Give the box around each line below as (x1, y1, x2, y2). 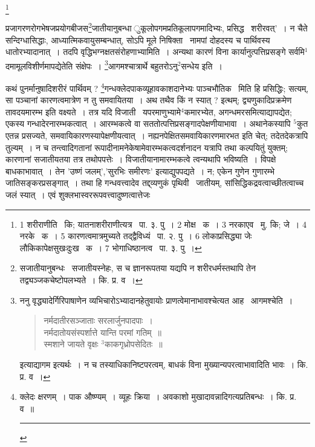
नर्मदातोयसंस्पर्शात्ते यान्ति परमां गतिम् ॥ (44, 326, 161, 338)
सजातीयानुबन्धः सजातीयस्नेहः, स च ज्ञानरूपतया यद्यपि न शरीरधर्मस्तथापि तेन (19, 262, 256, 274)
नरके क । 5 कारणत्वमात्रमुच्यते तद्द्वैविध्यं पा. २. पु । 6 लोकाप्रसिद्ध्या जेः (19, 230, 252, 242)
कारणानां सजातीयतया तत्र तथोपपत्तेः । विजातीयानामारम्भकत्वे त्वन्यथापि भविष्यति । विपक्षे (5, 153, 276, 166)
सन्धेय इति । (181, 59, 222, 72)
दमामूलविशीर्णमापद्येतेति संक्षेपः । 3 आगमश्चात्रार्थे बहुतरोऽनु (5, 57, 178, 72)
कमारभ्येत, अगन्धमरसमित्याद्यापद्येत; (184, 105, 292, 118)
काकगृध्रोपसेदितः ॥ (104, 338, 163, 350)
